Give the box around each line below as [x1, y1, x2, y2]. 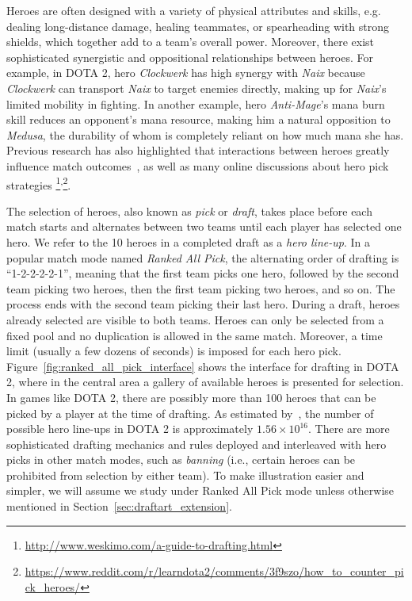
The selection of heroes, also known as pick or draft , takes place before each [6, 202, 372, 219]
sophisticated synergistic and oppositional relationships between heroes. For [6, 48, 373, 65]
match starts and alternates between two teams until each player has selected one [6, 218, 402, 235]
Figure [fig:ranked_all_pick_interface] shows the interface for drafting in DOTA [6, 358, 399, 374]
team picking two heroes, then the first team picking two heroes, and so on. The [6, 280, 395, 297]
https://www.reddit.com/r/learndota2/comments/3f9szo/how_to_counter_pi [25, 563, 404, 580]
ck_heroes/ [25, 578, 81, 595]
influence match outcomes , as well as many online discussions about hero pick [6, 157, 389, 174]
